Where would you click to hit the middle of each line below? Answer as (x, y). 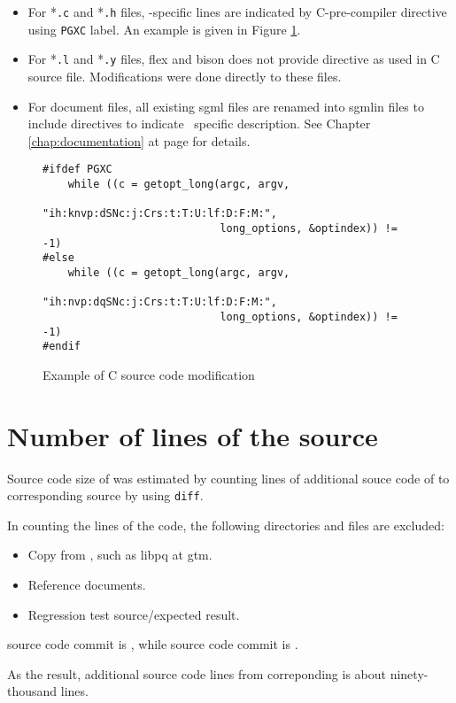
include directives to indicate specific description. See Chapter (199, 124)
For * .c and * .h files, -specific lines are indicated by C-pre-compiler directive (237, 12)
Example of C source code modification (149, 374)
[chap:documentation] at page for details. (139, 140)
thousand (32, 691)
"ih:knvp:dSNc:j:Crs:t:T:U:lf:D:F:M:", (160, 214)
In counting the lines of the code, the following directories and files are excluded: (226, 525)
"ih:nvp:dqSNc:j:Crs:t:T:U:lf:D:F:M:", (160, 302)
